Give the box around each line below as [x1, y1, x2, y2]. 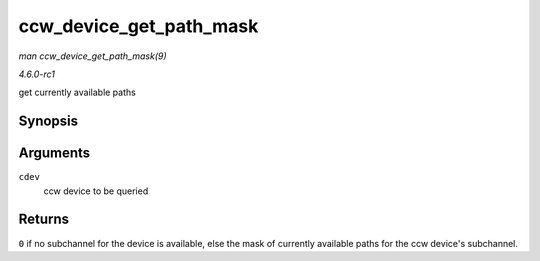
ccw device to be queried [43, 185, 149, 197]
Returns [18, 211, 70, 228]
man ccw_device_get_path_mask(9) [18, 50, 167, 62]
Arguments [18, 145, 91, 162]
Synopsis [18, 113, 79, 130]
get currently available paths [18, 86, 137, 99]
